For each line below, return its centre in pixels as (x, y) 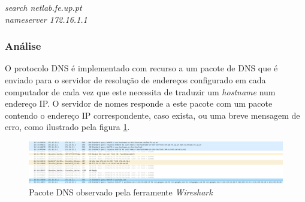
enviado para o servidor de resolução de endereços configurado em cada (135, 80)
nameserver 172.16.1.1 (46, 19)
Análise (23, 46)
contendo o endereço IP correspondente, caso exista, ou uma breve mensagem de (152, 115)
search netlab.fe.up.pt (43, 7)
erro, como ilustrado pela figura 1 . (67, 127)
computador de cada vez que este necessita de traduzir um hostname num (140, 91)
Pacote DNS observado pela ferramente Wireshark (121, 192)
